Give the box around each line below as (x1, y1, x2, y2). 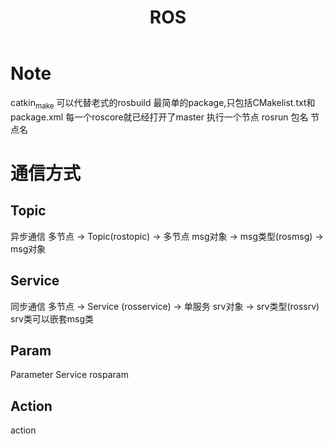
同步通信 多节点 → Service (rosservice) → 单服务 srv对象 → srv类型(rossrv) (10, 300, 320, 312)
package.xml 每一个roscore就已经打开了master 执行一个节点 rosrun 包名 (10, 111, 309, 123)
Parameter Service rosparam (10, 369, 129, 381)
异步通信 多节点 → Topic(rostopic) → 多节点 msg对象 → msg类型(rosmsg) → (10, 230, 324, 242)
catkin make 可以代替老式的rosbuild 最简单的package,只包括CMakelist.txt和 (10, 96, 316, 111)
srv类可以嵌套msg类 (10, 312, 94, 325)
